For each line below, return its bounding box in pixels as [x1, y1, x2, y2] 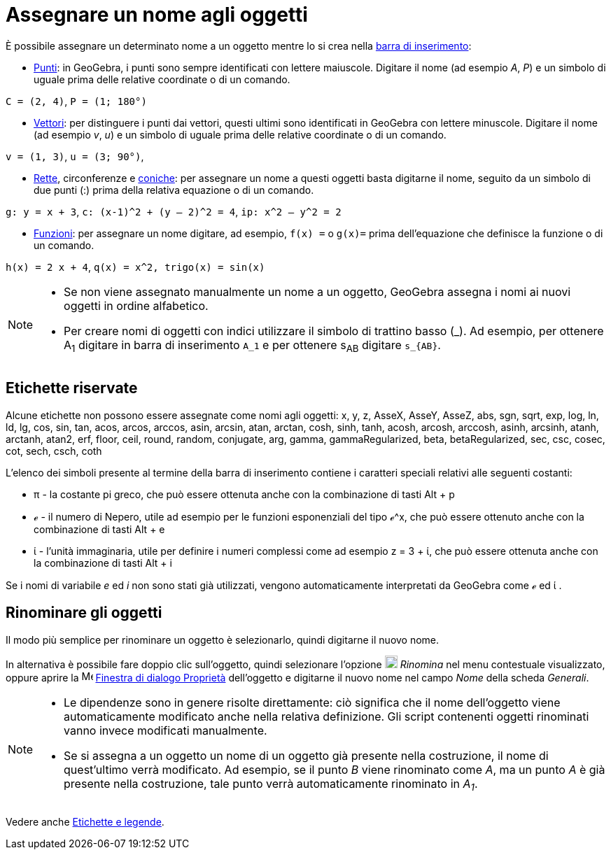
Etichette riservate [6, 379, 138, 397]
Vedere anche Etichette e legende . [6, 815, 164, 828]
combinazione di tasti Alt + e [34, 523, 165, 535]
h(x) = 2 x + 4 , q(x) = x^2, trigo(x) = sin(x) [6, 260, 265, 273]
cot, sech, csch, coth [6, 444, 102, 457]
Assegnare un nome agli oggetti [6, 3, 308, 27]
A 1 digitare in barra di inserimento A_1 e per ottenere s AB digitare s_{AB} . [64, 337, 441, 354]
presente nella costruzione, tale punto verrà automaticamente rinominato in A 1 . [64, 776, 478, 793]
